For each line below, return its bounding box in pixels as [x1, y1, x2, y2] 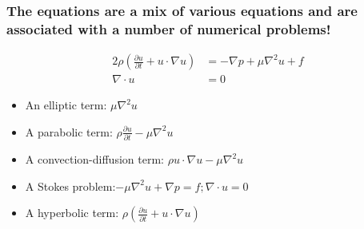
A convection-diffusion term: [25, 151, 164, 168]
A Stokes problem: [25, 177, 116, 194]
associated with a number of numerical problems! [6, 18, 331, 38]
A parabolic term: [25, 123, 113, 140]
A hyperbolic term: [25, 204, 119, 221]
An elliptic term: [25, 97, 107, 113]
